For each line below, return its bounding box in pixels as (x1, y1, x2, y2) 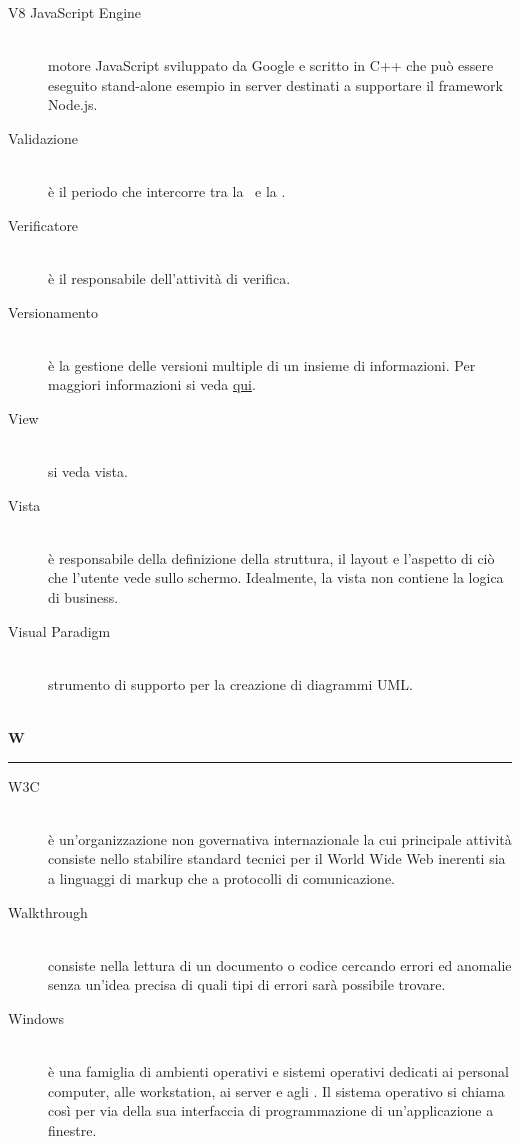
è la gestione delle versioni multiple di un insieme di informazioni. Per (48, 354, 476, 375)
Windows (8, 1007, 65, 1028)
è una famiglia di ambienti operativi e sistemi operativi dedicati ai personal (48, 1061, 509, 1082)
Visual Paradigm (8, 620, 111, 641)
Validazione (8, 127, 79, 148)
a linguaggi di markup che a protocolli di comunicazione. (48, 868, 395, 888)
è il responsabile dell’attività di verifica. (48, 267, 291, 288)
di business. (48, 587, 119, 608)
